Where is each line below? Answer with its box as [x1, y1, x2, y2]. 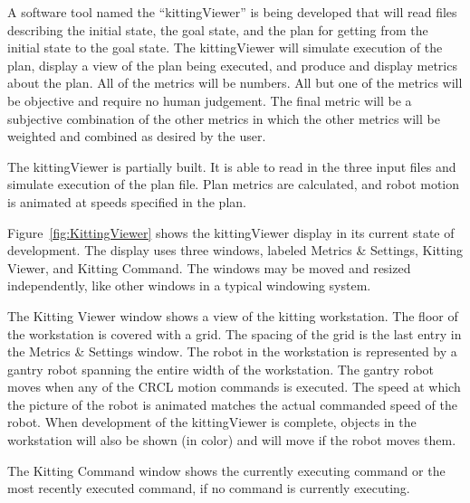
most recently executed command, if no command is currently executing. [7, 479, 410, 498]
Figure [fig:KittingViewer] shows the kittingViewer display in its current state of [7, 223, 455, 242]
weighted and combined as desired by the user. [7, 127, 266, 146]
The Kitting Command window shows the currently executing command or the [7, 460, 446, 479]
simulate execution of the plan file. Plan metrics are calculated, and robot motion [7, 175, 460, 194]
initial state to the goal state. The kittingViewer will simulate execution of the [7, 38, 443, 57]
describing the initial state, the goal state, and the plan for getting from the [7, 20, 428, 39]
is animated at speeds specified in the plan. [7, 192, 246, 211]
